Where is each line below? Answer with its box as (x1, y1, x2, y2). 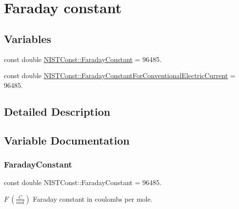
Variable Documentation (4, 132, 130, 147)
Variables (4, 31, 52, 46)
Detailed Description (4, 104, 111, 119)
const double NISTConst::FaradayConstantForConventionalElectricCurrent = (4, 70, 236, 81)
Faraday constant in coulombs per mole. (33, 193, 153, 204)
